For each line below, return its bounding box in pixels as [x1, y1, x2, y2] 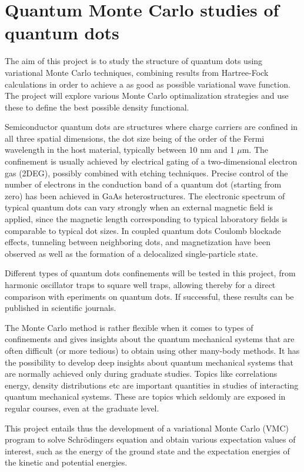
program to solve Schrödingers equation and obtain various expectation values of [5, 433, 296, 446]
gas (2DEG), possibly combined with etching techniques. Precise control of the [5, 166, 288, 179]
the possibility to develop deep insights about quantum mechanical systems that [5, 356, 293, 368]
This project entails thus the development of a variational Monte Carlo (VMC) [5, 421, 289, 434]
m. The [242, 143, 268, 156]
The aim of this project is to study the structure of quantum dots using [5, 55, 263, 67]
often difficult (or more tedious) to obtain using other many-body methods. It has [5, 344, 300, 356]
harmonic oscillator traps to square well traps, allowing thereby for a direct [5, 279, 276, 290]
